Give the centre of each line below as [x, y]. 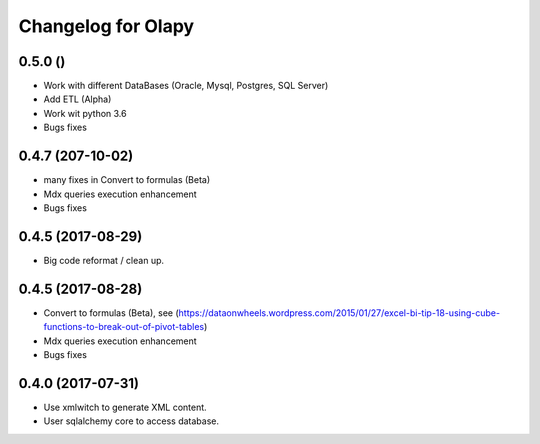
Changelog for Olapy [106, 26]
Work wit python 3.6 [85, 113]
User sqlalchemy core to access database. [131, 421]
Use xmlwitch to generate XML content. [125, 407]
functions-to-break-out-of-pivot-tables [124, 327]
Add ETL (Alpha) [77, 99]
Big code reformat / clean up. [104, 260]
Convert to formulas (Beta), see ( [111, 312]
